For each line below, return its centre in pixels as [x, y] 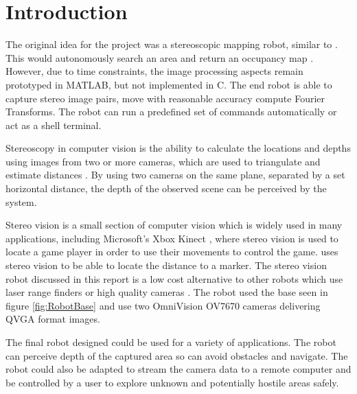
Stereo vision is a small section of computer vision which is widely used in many [174, 225]
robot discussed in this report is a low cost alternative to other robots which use [174, 278]
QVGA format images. [53, 319]
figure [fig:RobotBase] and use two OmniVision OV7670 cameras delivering [163, 305]
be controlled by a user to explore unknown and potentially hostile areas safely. [172, 382]
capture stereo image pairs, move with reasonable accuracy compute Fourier [165, 98]
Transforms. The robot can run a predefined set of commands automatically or [171, 112]
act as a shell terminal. [54, 125]
